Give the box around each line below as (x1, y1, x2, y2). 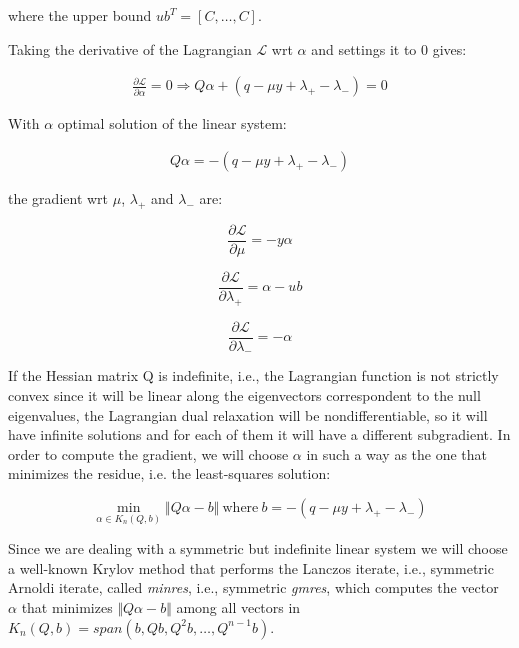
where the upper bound (8, 5, 152, 25)
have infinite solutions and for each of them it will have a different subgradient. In (8, 424, 511, 445)
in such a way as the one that (306, 443, 488, 464)
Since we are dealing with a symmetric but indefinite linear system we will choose (8, 538, 508, 559)
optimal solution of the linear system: (57, 113, 287, 134)
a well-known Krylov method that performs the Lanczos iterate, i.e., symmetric (8, 557, 494, 578)
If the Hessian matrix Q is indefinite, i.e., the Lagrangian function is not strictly (8, 365, 499, 386)
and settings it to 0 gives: (311, 38, 467, 59)
